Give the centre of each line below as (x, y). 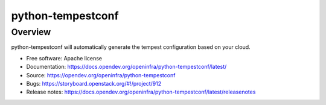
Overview (31, 32)
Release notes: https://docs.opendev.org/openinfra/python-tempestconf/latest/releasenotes (141, 92)
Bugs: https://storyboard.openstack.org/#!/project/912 (94, 83)
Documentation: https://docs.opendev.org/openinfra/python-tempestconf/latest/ (126, 67)
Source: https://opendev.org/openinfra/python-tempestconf (101, 75)
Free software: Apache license (64, 58)
